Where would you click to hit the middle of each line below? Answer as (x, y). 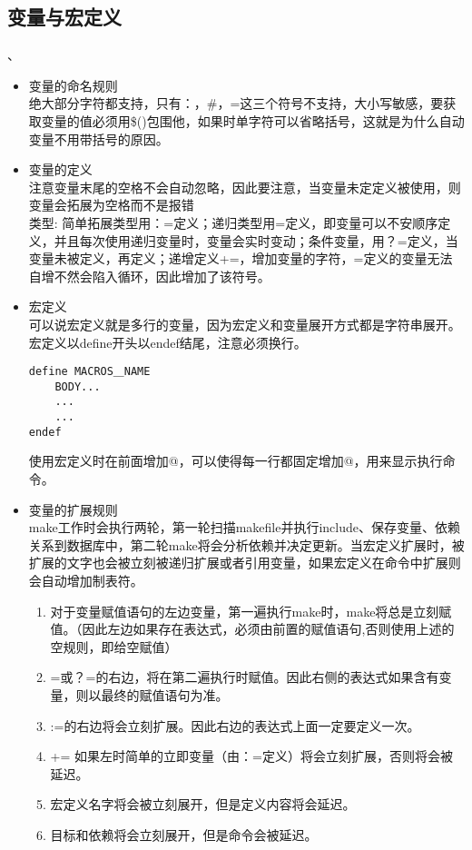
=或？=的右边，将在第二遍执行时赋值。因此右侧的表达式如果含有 (245, 677)
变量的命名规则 (73, 85)
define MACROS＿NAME (89, 372)
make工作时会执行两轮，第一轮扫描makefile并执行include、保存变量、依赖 (245, 527)
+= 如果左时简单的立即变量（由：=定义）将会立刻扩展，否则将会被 (251, 756)
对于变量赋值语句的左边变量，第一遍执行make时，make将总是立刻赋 (251, 611)
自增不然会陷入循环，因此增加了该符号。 (149, 276)
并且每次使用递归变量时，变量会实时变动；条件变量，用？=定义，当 (256, 240)
